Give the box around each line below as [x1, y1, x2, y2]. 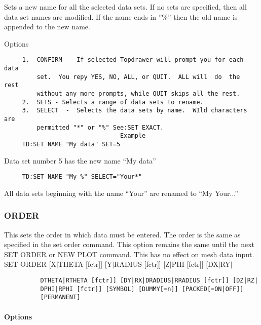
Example [120, 132, 146, 140]
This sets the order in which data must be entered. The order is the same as [4, 229, 241, 239]
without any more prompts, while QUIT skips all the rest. [36, 90, 240, 97]
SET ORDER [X [4, 259, 56, 269]
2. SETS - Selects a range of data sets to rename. [22, 98, 204, 106]
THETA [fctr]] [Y [58, 259, 113, 269]
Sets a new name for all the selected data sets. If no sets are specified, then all [4, 2, 247, 12]
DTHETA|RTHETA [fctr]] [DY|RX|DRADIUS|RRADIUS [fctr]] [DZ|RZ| [40, 277, 258, 285]
